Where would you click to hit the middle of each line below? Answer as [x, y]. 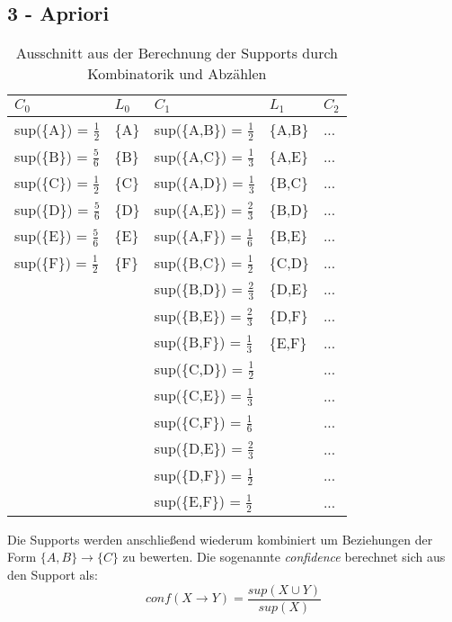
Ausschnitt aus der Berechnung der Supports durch [177, 53]
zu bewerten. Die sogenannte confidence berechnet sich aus [284, 557]
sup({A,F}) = [198, 236]
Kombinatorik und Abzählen [177, 74]
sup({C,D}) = [199, 368]
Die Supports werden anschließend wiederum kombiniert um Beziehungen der [220, 539]
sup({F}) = [51, 262]
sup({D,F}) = [198, 474]
